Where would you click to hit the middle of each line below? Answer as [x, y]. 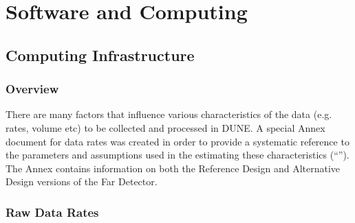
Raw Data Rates [52, 212]
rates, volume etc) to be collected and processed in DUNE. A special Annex [165, 127]
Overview [32, 89]
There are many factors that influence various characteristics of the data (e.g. [169, 114]
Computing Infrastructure [100, 55]
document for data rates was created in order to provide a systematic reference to [177, 141]
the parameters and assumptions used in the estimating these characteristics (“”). [177, 155]
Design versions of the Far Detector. [82, 181]
